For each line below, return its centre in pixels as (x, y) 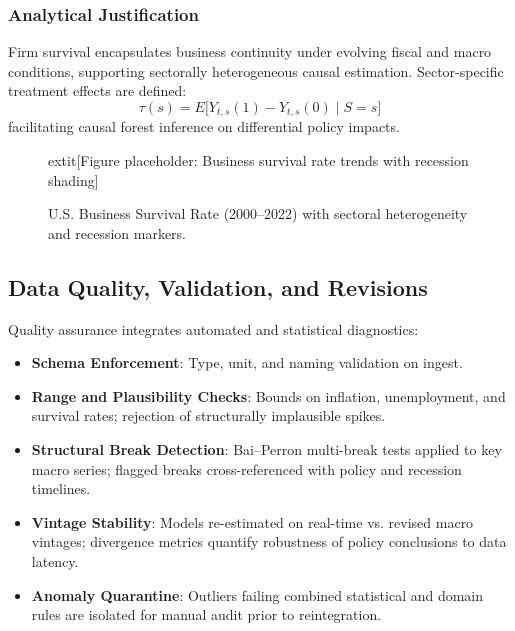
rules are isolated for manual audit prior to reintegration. (206, 614)
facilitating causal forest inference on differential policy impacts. (204, 126)
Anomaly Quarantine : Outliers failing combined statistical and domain (257, 594)
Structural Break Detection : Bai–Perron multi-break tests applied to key (266, 449)
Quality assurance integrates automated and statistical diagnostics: (213, 328)
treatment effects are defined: (97, 90)
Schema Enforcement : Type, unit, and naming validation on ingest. (247, 362)
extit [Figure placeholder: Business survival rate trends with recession (258, 160)
